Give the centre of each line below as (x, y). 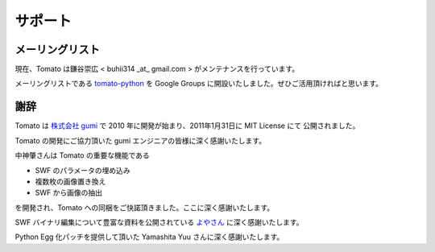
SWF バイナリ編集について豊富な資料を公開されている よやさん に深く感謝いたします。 (159, 222)
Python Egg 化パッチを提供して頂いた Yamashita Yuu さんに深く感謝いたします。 (149, 237)
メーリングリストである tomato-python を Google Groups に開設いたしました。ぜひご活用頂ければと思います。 (199, 84)
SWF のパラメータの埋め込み (83, 170)
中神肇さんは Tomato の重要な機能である (83, 155)
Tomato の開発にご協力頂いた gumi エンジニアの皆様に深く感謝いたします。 (140, 140)
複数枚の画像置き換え (70, 181)
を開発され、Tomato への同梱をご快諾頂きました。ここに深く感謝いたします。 (144, 207)
